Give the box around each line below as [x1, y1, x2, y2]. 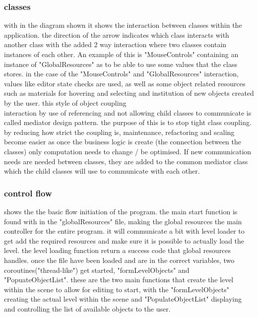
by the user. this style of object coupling [4, 97, 127, 108]
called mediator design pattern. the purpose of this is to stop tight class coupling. [4, 117, 252, 127]
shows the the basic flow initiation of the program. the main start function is [4, 206, 238, 216]
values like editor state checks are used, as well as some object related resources [4, 78, 246, 88]
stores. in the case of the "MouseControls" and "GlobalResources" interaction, [4, 68, 239, 79]
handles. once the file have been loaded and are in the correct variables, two [4, 254, 235, 265]
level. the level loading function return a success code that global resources [4, 245, 231, 255]
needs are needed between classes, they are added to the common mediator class [4, 156, 248, 166]
